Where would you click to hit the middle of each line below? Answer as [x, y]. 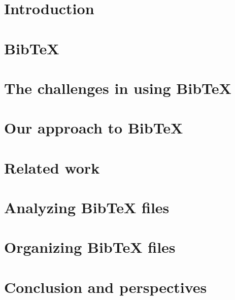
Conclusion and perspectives [106, 287]
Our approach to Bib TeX [94, 128]
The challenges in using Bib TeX [118, 88]
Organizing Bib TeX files [90, 247]
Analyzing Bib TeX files [87, 207]
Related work [52, 167]
